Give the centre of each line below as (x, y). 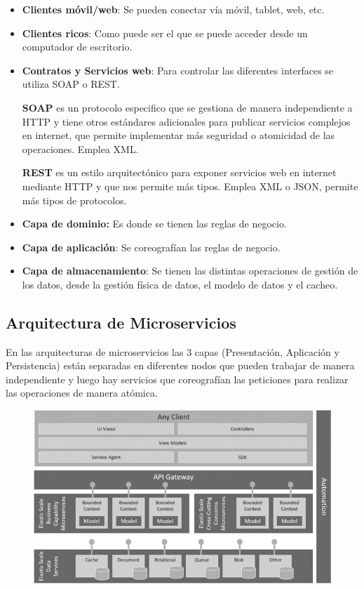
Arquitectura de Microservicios (121, 322)
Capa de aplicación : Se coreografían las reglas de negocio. (151, 247)
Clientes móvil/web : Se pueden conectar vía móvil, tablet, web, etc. (173, 9)
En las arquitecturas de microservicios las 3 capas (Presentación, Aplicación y (173, 351)
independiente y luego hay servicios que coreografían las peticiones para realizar (177, 379)
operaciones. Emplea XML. (80, 148)
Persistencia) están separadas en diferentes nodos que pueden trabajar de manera (180, 365)
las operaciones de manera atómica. (82, 393)
